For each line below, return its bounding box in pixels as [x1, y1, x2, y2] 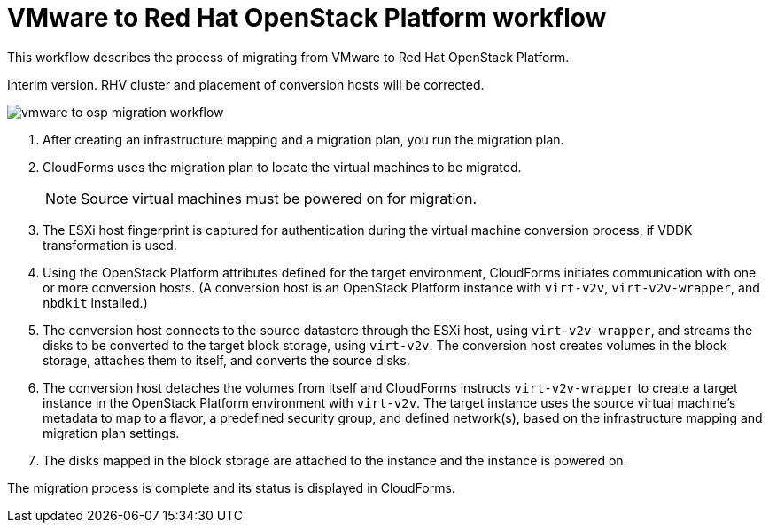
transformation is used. [43, 237, 177, 253]
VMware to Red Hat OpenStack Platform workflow [7, 3, 607, 33]
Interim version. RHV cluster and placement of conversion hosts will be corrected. [7, 76, 485, 92]
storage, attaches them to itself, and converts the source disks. [43, 352, 410, 368]
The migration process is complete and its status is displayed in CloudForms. [7, 479, 455, 495]
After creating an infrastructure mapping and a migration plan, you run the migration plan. [43, 131, 564, 147]
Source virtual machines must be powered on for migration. [81, 189, 477, 207]
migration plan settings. [43, 425, 180, 440]
